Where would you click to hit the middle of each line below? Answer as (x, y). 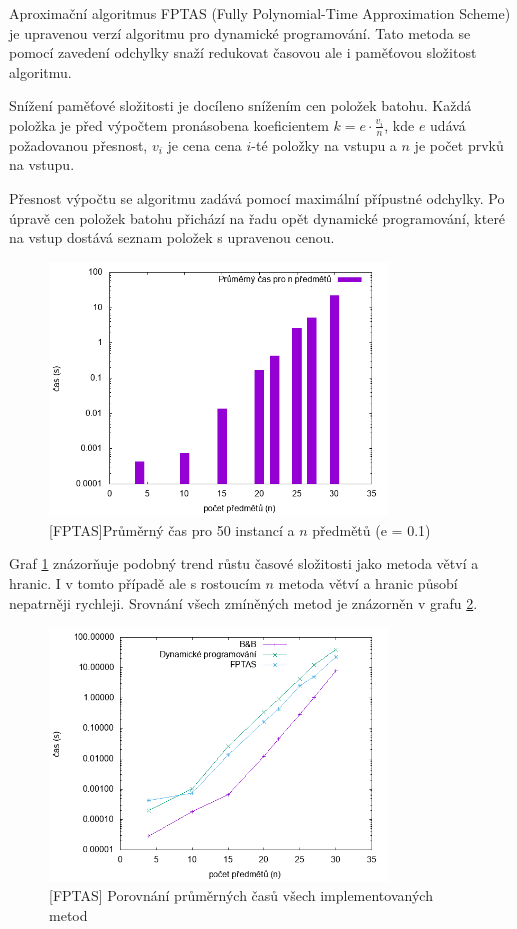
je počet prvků (459, 144)
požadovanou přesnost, (78, 144)
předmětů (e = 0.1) (371, 529)
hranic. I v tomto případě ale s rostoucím (135, 582)
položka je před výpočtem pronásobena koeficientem (169, 124)
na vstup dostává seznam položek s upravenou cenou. (172, 237)
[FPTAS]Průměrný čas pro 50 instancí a (172, 529)
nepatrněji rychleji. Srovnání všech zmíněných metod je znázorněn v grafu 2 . (243, 602)
